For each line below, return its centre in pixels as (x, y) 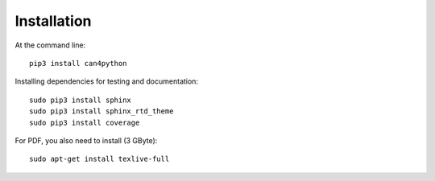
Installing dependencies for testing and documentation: (107, 81)
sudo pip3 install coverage (85, 122)
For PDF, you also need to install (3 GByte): (86, 140)
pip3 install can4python (78, 63)
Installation (53, 21)
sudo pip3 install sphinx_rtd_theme (101, 111)
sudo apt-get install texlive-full (99, 159)
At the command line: (50, 45)
